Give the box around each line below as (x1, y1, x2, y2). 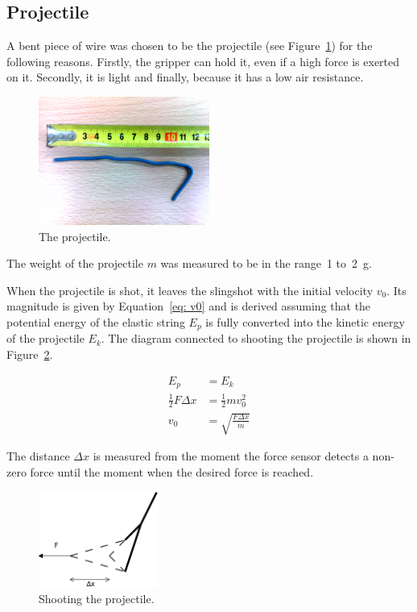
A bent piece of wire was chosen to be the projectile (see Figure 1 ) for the (6, 37, 373, 54)
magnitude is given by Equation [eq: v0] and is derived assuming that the (6, 298, 371, 314)
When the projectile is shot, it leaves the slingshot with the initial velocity (6, 281, 374, 298)
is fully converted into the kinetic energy (205, 313, 405, 330)
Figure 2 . (6, 346, 53, 362)
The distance (6, 448, 70, 464)
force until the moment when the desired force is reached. (30, 463, 314, 480)
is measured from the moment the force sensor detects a (93, 448, 369, 464)
